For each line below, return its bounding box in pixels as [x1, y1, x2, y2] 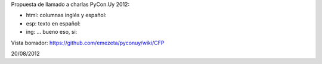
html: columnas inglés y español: [26, 12, 107, 19]
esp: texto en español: [26, 20, 80, 27]
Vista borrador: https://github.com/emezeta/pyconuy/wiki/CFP [11, 39, 165, 46]
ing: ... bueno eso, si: [26, 28, 78, 36]
